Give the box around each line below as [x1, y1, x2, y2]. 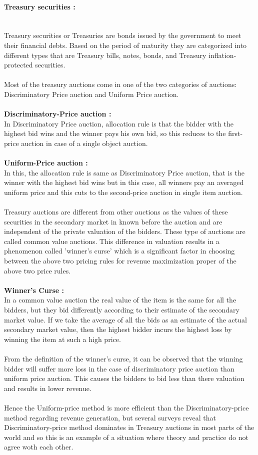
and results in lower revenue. [4, 382, 91, 393]
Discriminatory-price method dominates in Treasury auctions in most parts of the [4, 422, 254, 432]
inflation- [208, 49, 236, 60]
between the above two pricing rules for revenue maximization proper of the [4, 255, 236, 266]
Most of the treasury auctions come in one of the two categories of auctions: [4, 79, 237, 89]
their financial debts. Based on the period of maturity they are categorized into [4, 39, 247, 50]
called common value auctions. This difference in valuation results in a [4, 235, 219, 246]
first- [228, 128, 243, 138]
